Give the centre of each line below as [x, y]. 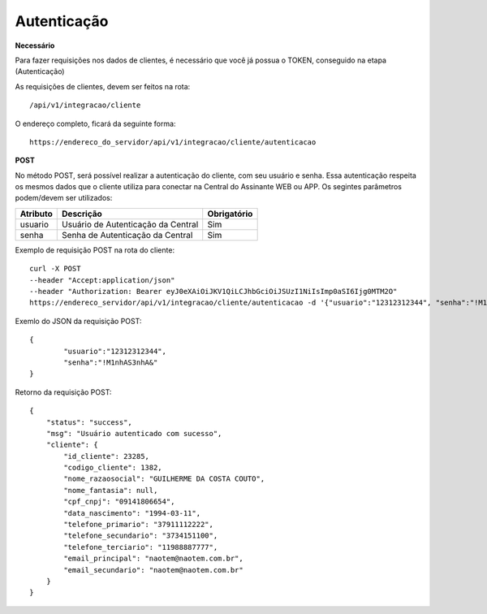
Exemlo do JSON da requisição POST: [78, 321]
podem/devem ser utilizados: [64, 198]
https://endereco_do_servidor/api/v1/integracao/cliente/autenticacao [173, 142]
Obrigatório [230, 214]
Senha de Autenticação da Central [127, 235]
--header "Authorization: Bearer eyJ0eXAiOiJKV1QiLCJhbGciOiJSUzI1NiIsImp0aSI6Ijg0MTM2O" [213, 292]
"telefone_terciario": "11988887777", [141, 547]
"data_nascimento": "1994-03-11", [132, 513]
